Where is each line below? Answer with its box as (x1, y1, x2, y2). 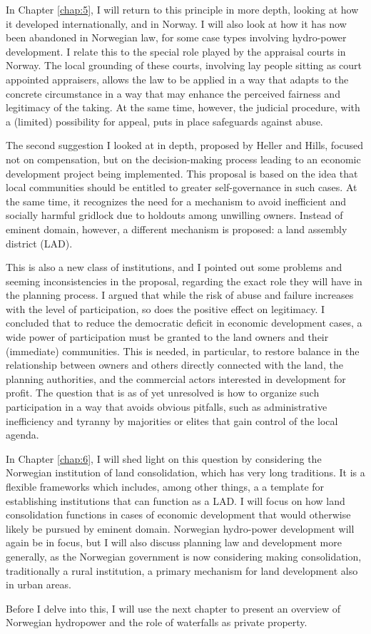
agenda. (6, 427, 39, 442)
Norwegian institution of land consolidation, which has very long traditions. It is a (6, 465, 365, 480)
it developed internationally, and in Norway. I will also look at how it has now (6, 16, 347, 31)
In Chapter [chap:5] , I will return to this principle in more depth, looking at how (6, 2, 359, 16)
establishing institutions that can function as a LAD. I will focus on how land (6, 493, 345, 508)
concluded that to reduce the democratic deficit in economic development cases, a (6, 315, 362, 330)
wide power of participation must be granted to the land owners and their (6, 329, 329, 344)
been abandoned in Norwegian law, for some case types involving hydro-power (6, 30, 347, 45)
